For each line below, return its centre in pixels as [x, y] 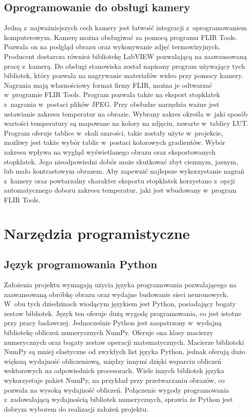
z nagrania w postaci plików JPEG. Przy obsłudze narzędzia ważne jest [112, 104]
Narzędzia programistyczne [97, 233]
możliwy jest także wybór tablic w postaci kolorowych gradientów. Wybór [115, 142]
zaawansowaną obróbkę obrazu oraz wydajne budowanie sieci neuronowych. [116, 294]
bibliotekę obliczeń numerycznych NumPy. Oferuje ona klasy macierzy [109, 332]
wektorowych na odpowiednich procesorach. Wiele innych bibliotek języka [114, 370]
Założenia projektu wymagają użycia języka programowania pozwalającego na [120, 285]
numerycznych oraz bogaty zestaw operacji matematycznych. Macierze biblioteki [124, 342]
